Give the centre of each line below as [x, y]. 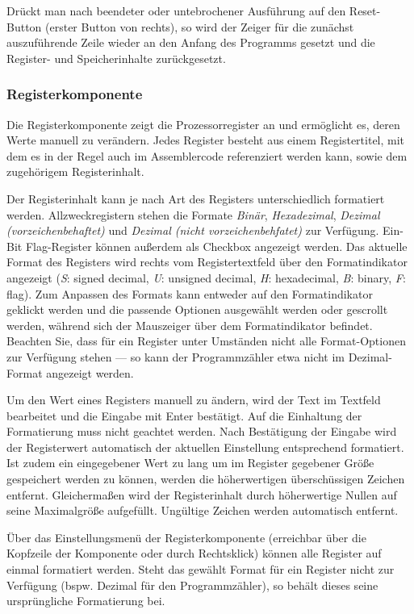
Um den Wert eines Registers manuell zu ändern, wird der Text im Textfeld [194, 400]
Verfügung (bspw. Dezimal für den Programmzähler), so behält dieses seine [192, 585]
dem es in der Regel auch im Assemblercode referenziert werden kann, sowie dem [207, 155]
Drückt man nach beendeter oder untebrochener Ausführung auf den [176, 10]
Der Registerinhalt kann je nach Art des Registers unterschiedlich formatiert [196, 198]
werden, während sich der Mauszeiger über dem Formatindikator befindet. [190, 325]
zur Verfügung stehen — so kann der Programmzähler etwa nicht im [176, 356]
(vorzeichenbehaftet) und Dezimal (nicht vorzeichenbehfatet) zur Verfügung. [193, 230]
